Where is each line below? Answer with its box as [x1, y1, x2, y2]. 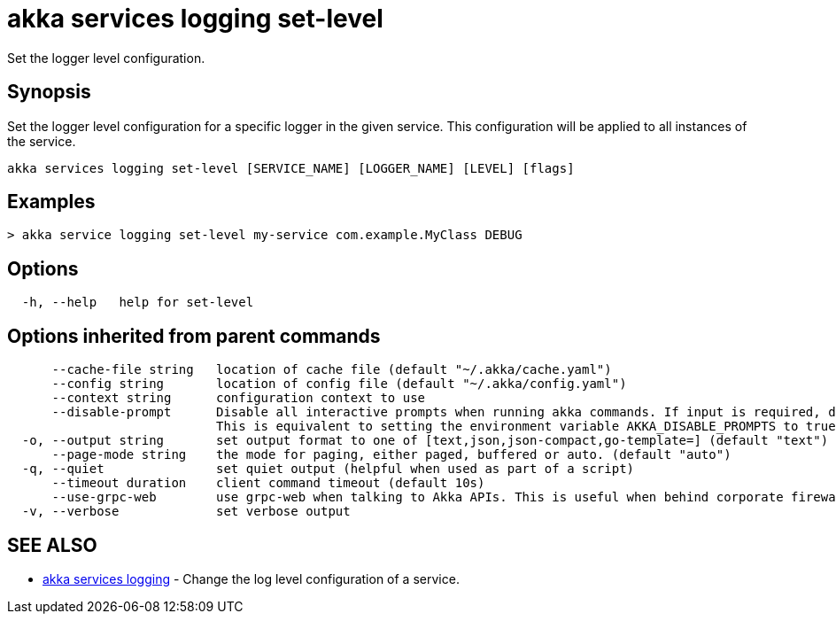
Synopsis [7, 81, 91, 104]
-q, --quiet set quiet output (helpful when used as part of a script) [21, 462, 635, 477]
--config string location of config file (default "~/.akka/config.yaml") [51, 376, 627, 392]
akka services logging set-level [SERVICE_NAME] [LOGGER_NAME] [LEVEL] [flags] [7, 160, 575, 175]
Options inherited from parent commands [7, 324, 381, 347]
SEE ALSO [7, 533, 97, 556]
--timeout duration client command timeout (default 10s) [51, 476, 485, 491]
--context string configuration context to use [51, 391, 426, 406]
